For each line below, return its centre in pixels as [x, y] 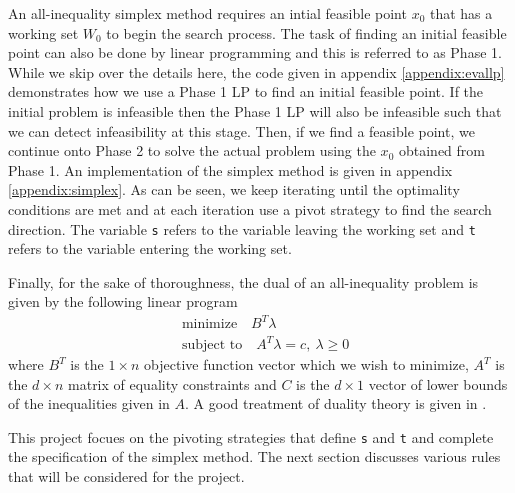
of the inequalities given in [89, 403]
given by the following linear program [123, 301]
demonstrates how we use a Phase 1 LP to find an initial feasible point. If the [246, 91]
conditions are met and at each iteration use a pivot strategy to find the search [250, 208]
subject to [212, 345]
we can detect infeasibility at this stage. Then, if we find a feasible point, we [241, 130]
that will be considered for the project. [126, 476]
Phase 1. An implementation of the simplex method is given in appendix [230, 169]
